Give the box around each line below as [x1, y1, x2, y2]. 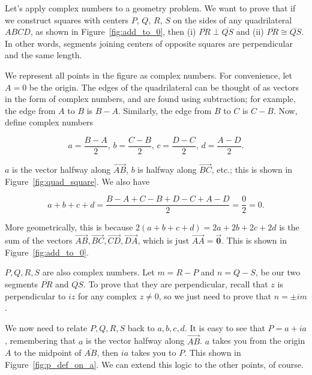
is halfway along [137, 163, 197, 176]
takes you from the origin [212, 334, 305, 347]
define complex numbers [5, 116, 94, 128]
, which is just [137, 234, 190, 247]
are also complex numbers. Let [42, 266, 155, 278]
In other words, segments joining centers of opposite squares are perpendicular [5, 37, 293, 49]
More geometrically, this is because [5, 221, 133, 233]
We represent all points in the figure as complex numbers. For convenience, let [5, 68, 293, 81]
